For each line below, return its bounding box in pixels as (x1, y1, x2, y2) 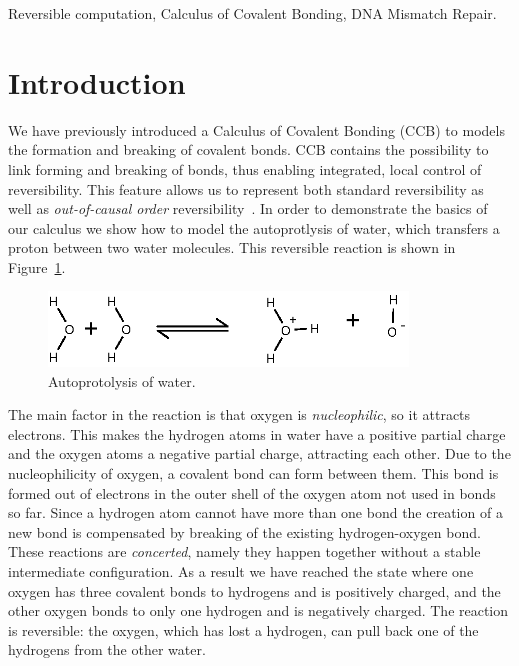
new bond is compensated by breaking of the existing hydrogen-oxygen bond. (8, 521, 481, 542)
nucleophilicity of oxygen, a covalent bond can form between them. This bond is (8, 463, 499, 484)
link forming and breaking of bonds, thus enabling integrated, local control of (8, 158, 482, 179)
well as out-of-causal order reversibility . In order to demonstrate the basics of (8, 198, 488, 219)
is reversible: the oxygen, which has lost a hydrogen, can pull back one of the (8, 619, 479, 640)
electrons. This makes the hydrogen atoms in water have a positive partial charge (8, 423, 506, 444)
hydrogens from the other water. (8, 639, 206, 660)
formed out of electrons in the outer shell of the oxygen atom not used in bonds (8, 482, 496, 503)
